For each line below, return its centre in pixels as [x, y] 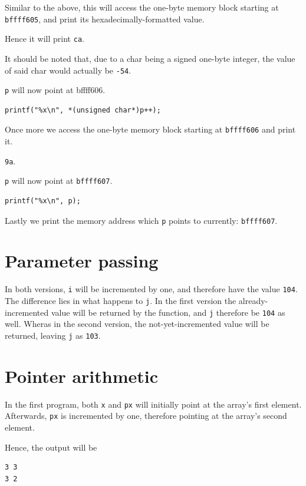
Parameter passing [82, 261]
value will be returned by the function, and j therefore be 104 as [168, 312]
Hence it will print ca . [45, 39]
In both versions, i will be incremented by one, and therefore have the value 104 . [151, 289]
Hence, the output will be [51, 447]
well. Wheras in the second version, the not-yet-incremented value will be [137, 324]
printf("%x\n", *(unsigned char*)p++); [83, 110]
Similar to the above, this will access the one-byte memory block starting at [142, 7]
